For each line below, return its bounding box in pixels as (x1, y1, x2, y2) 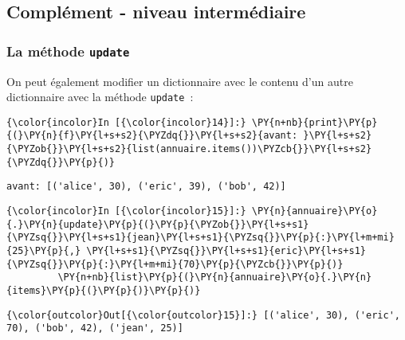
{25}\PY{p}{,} (6, 245, 81, 257)
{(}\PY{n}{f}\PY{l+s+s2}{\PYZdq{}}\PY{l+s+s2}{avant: (6, 130, 298, 142)
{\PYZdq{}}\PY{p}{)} (6, 156, 116, 168)
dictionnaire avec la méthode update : (6, 88, 194, 105)
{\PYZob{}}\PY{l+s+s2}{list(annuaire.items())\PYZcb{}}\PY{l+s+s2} (6, 143, 372, 155)
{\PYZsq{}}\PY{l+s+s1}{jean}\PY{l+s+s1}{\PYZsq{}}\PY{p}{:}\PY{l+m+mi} (6, 232, 395, 244)
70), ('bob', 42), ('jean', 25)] (6, 322, 183, 334)
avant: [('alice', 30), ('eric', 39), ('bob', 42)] (6, 181, 286, 193)
